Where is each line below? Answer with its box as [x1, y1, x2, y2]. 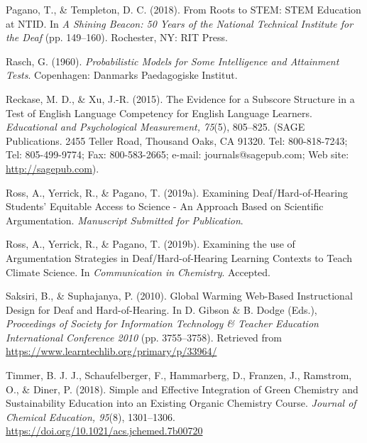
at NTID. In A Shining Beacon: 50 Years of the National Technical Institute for [6, 16, 354, 31]
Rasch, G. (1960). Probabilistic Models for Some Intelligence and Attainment [6, 53, 339, 68]
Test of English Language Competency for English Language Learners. [6, 105, 312, 120]
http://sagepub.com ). [6, 160, 99, 175]
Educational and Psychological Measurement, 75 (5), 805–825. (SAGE [6, 119, 305, 134]
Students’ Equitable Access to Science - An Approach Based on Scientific [6, 199, 324, 214]
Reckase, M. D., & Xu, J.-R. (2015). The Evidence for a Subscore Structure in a [6, 91, 355, 106]
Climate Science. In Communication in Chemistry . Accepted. [6, 264, 270, 279]
